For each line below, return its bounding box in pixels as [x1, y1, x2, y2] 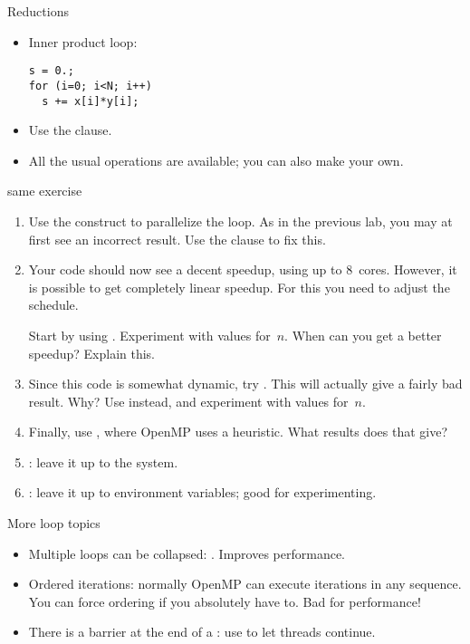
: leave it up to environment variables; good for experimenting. [28, 483, 377, 502]
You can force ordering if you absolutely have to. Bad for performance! [28, 591, 421, 610]
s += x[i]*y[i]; [42, 94, 139, 108]
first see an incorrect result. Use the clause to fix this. [28, 229, 326, 248]
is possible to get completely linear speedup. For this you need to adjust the [28, 277, 450, 296]
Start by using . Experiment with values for [28, 325, 271, 344]
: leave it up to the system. [28, 452, 178, 471]
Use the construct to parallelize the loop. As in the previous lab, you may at [28, 211, 453, 230]
